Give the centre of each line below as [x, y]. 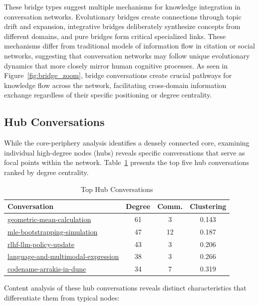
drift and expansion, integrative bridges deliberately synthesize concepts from [122, 26]
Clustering [208, 206]
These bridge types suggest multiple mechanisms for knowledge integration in [122, 6]
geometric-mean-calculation [49, 219]
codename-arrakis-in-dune [47, 269]
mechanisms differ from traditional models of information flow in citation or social [129, 46]
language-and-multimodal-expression [63, 256]
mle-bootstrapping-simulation [53, 231]
